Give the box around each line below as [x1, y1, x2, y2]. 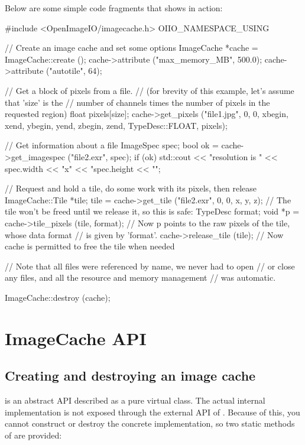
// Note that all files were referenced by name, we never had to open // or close [5, 259, 295, 272]
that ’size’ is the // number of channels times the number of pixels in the [5, 96, 270, 108]
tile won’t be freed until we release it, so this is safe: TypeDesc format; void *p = [5, 205, 300, 217]
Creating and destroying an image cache [5, 366, 256, 385]
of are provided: [5, 428, 62, 441]
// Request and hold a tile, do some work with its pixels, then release [5, 182, 257, 194]
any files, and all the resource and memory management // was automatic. [5, 271, 276, 284]
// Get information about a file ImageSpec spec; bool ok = [5, 139, 219, 151]
